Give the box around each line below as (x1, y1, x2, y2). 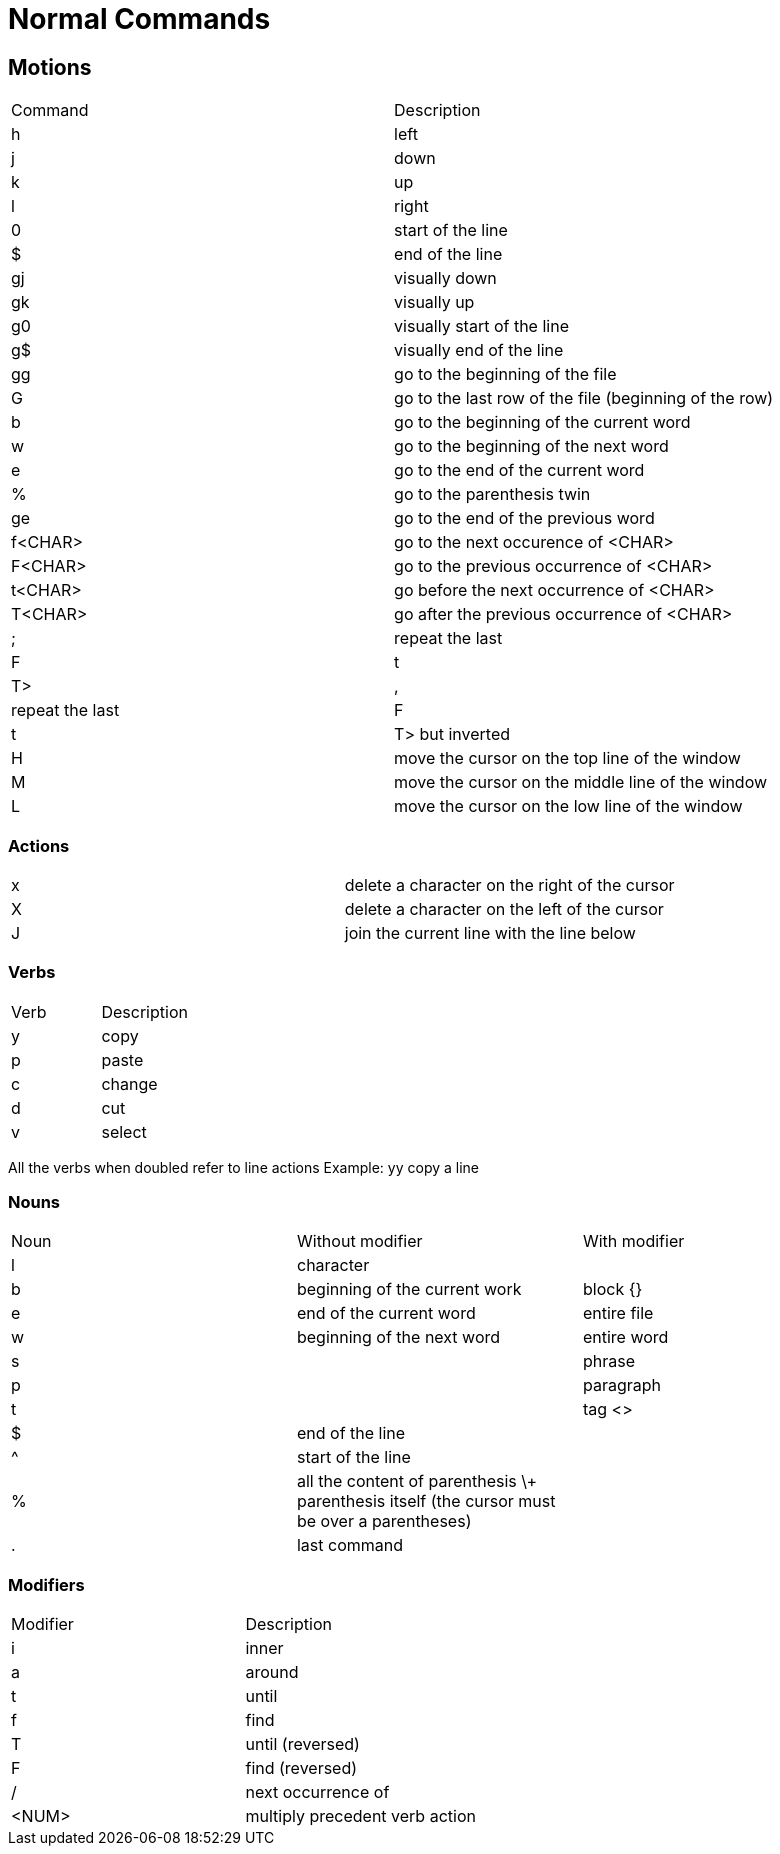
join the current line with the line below (344, 922, 636, 943)
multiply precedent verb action (245, 1806, 476, 1827)
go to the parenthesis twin (394, 484, 591, 505)
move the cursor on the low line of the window (394, 796, 743, 817)
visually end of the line (394, 340, 564, 361)
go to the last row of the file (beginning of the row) (394, 388, 774, 409)
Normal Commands (8, 2, 271, 36)
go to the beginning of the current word (394, 412, 691, 433)
